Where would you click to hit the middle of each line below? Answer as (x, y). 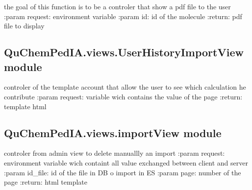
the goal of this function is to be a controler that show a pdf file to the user (117, 6)
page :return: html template (46, 182)
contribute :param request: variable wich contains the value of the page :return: (123, 96)
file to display (24, 26)
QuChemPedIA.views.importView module (113, 132)
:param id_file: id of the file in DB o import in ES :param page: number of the (123, 172)
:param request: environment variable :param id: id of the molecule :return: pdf (123, 16)
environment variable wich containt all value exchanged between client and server (126, 162)
